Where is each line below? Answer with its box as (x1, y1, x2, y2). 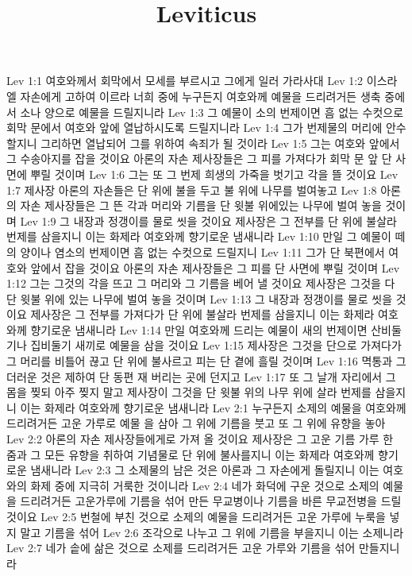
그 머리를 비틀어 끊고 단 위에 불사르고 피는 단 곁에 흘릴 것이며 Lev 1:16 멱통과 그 (6, 353, 406, 369)
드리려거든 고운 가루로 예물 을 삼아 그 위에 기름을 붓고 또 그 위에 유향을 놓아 (6, 415, 386, 431)
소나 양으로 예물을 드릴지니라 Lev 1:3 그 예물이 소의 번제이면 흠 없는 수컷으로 (20, 103, 404, 120)
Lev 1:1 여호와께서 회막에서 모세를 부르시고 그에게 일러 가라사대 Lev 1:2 (6, 72, 364, 89)
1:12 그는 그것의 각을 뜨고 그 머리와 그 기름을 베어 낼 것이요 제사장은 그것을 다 (6, 275, 395, 292)
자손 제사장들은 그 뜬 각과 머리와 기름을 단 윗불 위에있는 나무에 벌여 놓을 (20, 197, 382, 214)
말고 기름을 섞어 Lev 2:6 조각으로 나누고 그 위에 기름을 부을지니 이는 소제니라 (20, 524, 404, 540)
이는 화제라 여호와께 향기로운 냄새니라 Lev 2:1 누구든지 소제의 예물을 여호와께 (20, 399, 406, 416)
